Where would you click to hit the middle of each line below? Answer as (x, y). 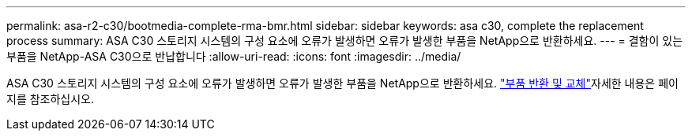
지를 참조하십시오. (51, 99)
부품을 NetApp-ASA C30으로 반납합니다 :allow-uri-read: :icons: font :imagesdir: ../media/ (234, 56)
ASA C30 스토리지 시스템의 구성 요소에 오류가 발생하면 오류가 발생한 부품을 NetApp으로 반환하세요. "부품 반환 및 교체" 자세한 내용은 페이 (342, 83)
